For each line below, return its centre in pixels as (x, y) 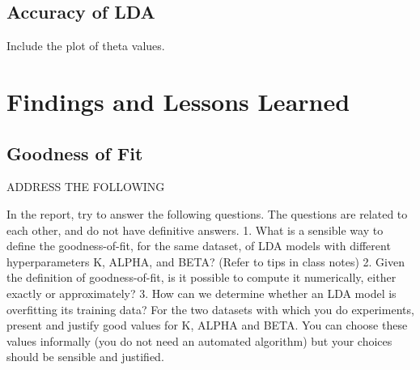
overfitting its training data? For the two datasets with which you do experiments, (210, 309)
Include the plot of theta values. (86, 46)
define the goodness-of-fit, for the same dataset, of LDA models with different (199, 246)
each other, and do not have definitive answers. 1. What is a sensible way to (195, 230)
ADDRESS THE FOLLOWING (86, 187)
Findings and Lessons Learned (178, 101)
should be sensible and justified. (85, 357)
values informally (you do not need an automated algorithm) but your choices (199, 340)
